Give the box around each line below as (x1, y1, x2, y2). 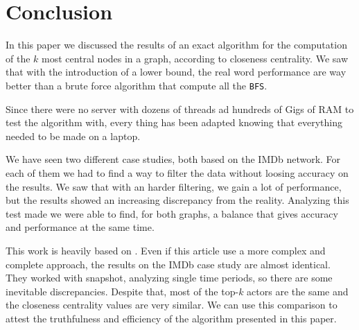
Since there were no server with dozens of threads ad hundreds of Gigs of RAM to (6, 101, 354, 116)
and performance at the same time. (6, 220, 155, 234)
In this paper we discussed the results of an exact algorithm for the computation (6, 37, 347, 52)
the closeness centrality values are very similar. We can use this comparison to (6, 297, 338, 312)
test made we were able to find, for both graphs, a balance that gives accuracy (6, 206, 338, 220)
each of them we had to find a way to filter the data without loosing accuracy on (6, 165, 349, 180)
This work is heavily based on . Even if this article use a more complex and (6, 243, 326, 257)
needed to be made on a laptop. (6, 128, 141, 143)
